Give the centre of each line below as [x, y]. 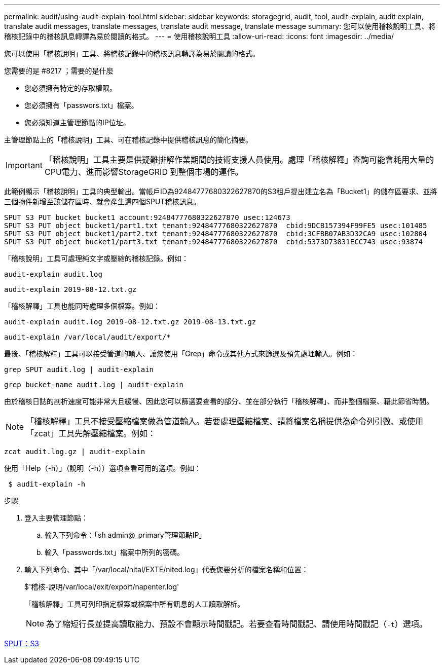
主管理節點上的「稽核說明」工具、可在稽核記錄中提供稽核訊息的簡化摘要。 [128, 140]
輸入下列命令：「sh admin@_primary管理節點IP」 [125, 535]
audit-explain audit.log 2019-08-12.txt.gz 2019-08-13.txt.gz [130, 322]
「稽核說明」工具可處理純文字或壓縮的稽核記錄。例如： [96, 258]
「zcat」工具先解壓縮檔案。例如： [91, 433]
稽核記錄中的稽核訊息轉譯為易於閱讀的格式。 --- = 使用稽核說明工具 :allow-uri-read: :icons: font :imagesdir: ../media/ [199, 36]
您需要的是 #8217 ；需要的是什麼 [59, 71]
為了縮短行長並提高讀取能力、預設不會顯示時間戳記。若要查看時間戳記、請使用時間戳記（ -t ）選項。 [237, 624]
